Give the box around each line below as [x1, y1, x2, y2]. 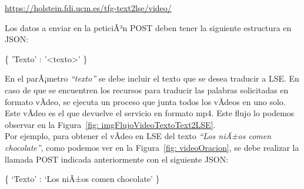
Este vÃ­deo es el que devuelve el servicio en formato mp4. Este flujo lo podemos [5, 107, 295, 119]
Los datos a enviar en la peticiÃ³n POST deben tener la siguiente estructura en [5, 21, 292, 33]
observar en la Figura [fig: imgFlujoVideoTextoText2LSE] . [5, 118, 216, 130]
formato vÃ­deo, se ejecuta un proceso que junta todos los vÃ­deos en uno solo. [5, 95, 286, 107]
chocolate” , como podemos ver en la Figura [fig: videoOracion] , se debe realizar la [5, 141, 299, 153]
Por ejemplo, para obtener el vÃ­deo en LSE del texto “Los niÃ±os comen [5, 130, 272, 142]
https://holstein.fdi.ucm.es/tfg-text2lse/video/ [5, 2, 172, 14]
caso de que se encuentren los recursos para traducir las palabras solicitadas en [5, 83, 289, 96]
